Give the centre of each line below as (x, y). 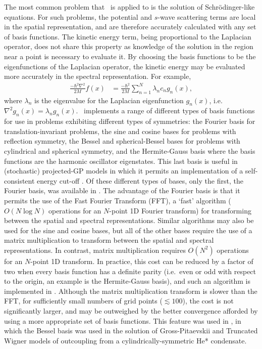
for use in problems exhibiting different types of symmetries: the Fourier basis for (130, 121)
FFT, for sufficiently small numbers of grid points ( (83, 301)
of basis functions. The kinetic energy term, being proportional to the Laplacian (128, 36)
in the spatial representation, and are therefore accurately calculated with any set (130, 27)
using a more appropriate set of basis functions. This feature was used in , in (123, 320)
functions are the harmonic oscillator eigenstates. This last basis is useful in (121, 161)
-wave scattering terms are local (207, 16)
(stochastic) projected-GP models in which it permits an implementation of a (124, 171)
